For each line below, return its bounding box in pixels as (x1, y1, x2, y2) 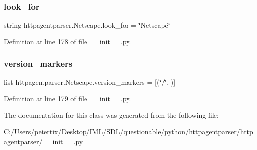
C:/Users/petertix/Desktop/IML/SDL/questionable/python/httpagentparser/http (4, 126, 253, 137)
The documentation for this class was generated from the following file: (4, 110, 219, 120)
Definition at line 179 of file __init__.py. (4, 93, 131, 104)
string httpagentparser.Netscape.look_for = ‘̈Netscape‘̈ (4, 20, 170, 30)
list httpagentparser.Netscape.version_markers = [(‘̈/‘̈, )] (4, 76, 176, 87)
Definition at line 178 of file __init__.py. (4, 36, 131, 46)
